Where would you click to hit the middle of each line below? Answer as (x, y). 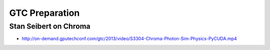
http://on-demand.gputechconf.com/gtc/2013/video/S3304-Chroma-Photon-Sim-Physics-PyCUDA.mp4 (129, 39)
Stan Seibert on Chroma (50, 26)
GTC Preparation (44, 13)
